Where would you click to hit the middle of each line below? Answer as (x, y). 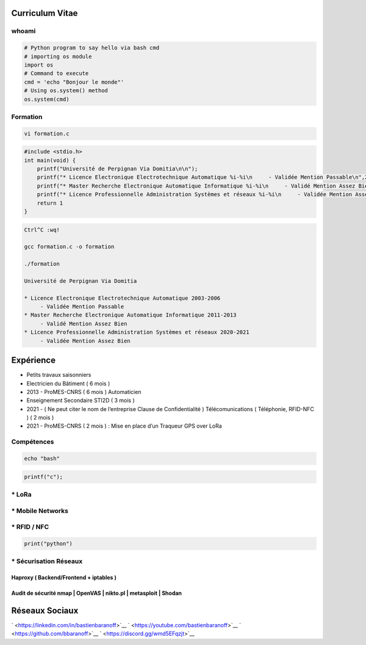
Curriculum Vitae (45, 13)
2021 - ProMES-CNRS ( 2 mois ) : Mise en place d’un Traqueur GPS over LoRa (124, 426)
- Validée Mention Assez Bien (85, 341)
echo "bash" (42, 459)
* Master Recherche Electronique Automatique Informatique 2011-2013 (130, 315)
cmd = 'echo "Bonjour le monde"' (74, 82)
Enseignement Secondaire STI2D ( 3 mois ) (81, 401)
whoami (23, 31)
